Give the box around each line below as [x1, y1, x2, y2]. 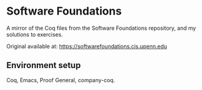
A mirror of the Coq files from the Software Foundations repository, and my [6, 24, 196, 32]
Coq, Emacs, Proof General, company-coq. [6, 76, 115, 83]
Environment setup [6, 60, 81, 71]
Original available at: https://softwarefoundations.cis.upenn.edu [6, 43, 168, 50]
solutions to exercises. [6, 30, 63, 38]
